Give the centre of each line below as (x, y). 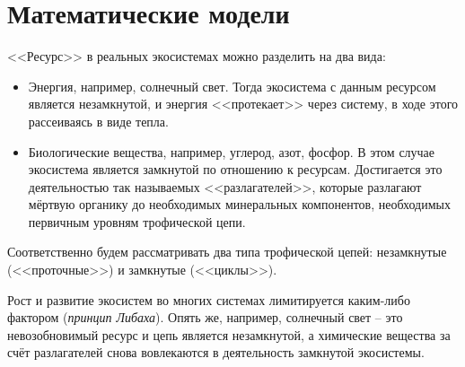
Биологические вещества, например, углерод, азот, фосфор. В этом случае (232, 151)
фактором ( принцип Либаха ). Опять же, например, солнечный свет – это (205, 317)
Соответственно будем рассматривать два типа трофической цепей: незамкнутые (227, 252)
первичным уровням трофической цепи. (137, 221)
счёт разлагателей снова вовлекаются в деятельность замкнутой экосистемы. (216, 352)
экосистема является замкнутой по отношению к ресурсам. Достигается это (235, 169)
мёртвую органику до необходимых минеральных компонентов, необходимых (239, 204)
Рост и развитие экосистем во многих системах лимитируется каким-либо (209, 299)
